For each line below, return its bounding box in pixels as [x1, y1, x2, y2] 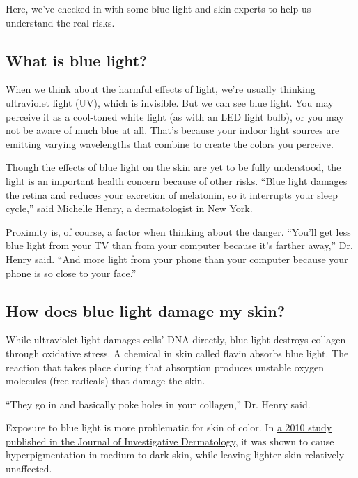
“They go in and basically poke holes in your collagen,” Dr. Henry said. [6, 396, 311, 411]
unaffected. [6, 461, 52, 476]
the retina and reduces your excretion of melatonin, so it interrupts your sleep [6, 187, 338, 202]
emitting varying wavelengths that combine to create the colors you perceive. [6, 136, 334, 151]
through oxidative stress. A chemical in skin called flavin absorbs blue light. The [6, 345, 349, 360]
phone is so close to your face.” [6, 265, 137, 280]
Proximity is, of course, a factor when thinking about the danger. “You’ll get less [6, 224, 351, 239]
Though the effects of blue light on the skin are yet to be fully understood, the [6, 160, 341, 174]
